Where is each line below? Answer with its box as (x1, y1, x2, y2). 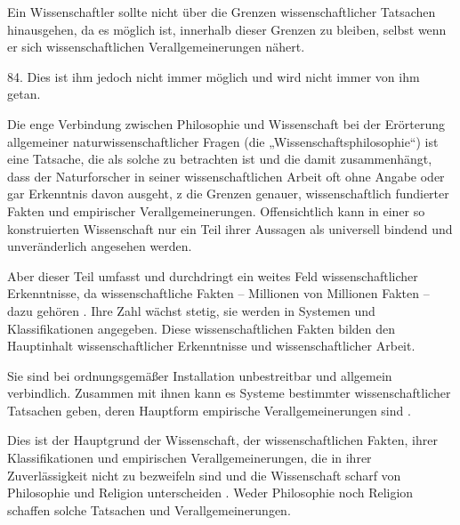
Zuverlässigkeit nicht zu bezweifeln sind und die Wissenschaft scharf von (7, 465, 401, 484)
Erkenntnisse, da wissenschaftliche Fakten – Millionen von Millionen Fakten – (7, 284, 430, 303)
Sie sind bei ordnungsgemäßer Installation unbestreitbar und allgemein (7, 366, 392, 384)
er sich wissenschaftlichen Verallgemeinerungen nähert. (7, 37, 305, 56)
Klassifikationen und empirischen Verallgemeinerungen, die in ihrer (7, 448, 372, 467)
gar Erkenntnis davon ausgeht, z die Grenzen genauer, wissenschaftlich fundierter (7, 184, 449, 203)
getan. (7, 85, 41, 103)
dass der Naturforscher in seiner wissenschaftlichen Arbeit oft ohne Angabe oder (7, 166, 445, 185)
